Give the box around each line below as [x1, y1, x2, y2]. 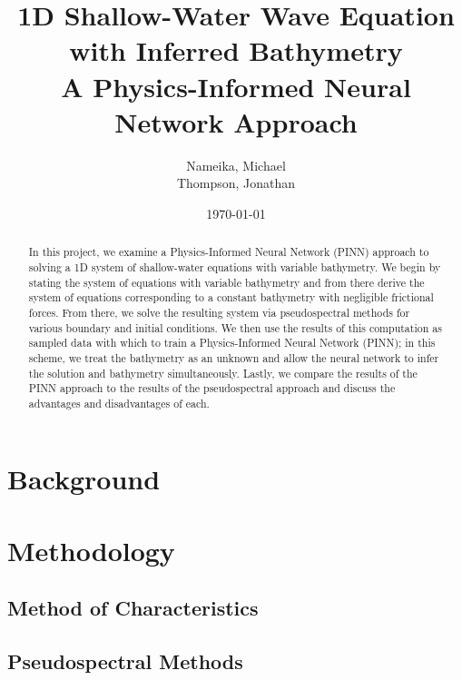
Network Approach [114, 103, 358, 140]
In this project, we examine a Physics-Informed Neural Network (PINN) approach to [28, 244, 429, 260]
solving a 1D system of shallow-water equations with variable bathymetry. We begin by [28, 259, 441, 274]
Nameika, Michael [186, 155, 286, 174]
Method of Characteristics [7, 594, 259, 622]
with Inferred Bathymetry [69, 32, 403, 69]
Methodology [7, 531, 175, 568]
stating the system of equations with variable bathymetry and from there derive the [28, 274, 425, 290]
